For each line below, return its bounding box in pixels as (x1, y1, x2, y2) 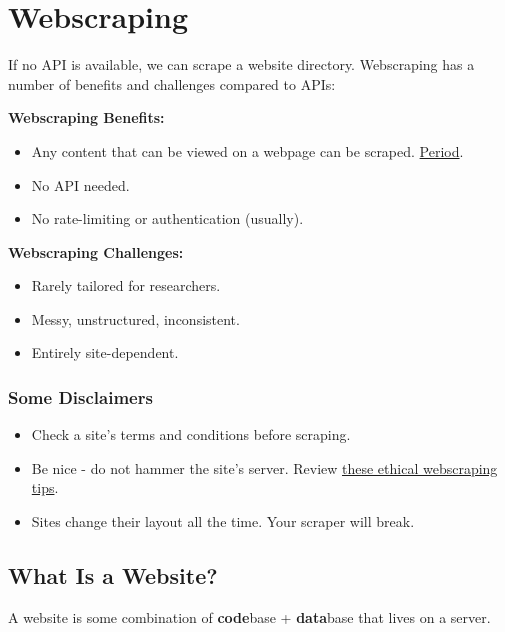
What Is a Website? (8, 560, 218, 591)
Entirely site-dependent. (31, 342, 179, 363)
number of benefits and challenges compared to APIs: (8, 73, 336, 94)
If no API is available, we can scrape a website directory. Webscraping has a (8, 54, 475, 75)
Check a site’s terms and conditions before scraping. (31, 424, 351, 445)
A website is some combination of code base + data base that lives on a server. (8, 606, 491, 627)
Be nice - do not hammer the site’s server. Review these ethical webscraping (31, 457, 498, 478)
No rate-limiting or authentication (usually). (31, 208, 304, 229)
